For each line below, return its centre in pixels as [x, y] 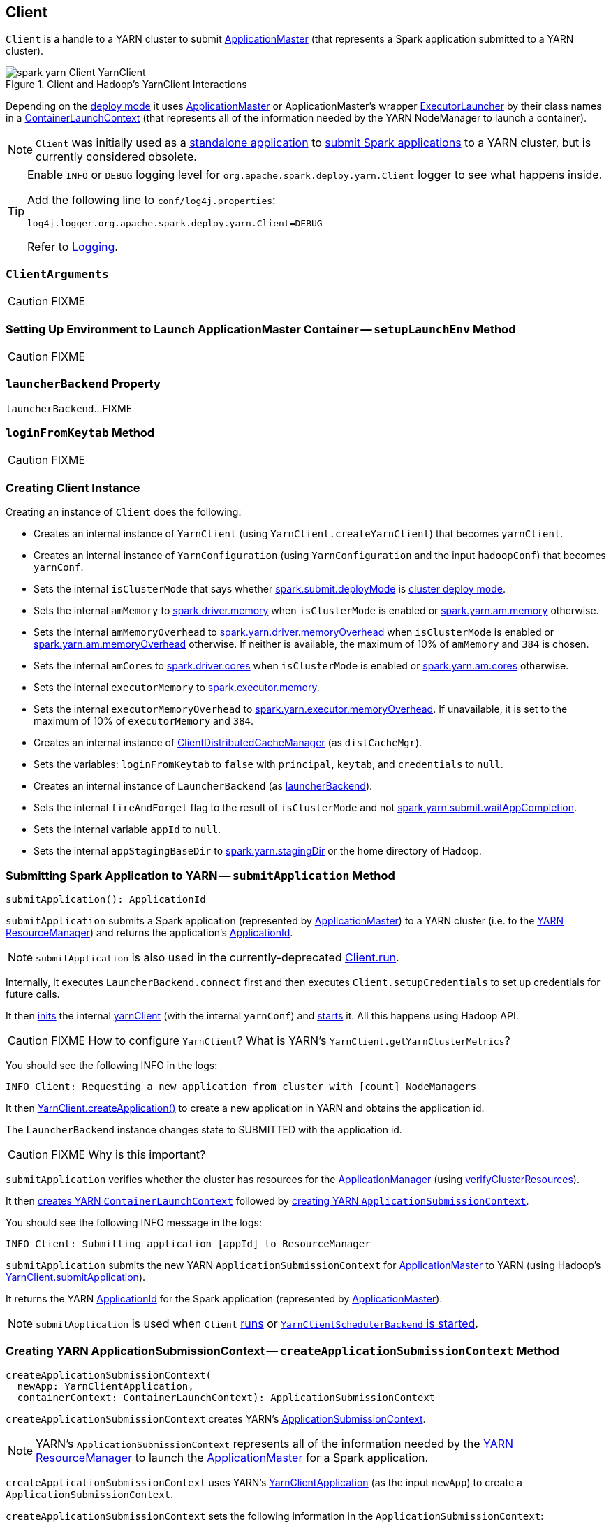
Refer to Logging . [73, 247]
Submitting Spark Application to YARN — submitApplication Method [200, 875]
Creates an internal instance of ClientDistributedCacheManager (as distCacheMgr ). [228, 743]
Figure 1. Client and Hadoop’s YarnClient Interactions [126, 85]
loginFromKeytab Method [80, 433]
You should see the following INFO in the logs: [112, 1065]
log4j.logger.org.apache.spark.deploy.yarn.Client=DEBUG [175, 224]
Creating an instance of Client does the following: [124, 512]
